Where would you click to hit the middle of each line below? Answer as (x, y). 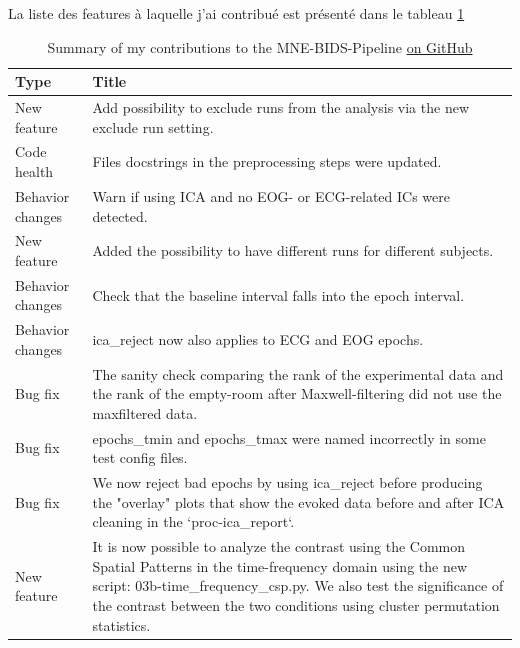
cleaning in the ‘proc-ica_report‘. (193, 521)
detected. (120, 215)
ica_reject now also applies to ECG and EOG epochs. (258, 339)
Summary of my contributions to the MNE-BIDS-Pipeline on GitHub (260, 46)
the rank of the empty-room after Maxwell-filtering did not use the (297, 393)
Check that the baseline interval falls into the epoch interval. (278, 294)
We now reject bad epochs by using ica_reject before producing (287, 482)
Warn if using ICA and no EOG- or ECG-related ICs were (271, 195)
